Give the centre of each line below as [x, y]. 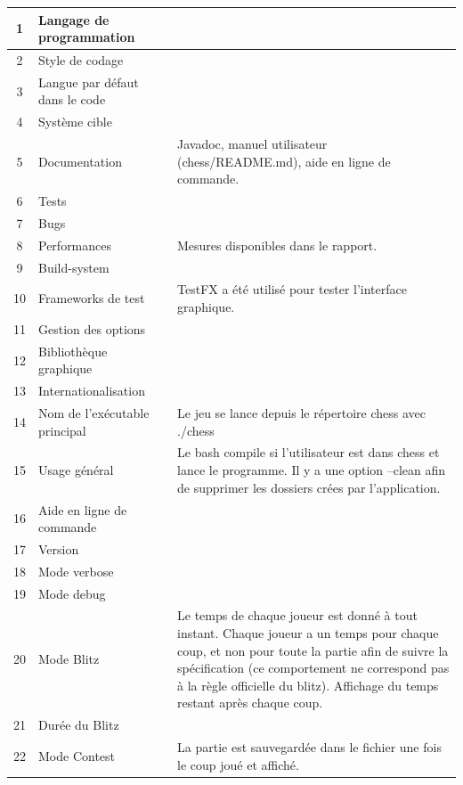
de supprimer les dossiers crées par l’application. [309, 487]
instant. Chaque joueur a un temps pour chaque [308, 633]
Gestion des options [92, 328]
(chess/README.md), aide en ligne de [284, 161]
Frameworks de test [92, 298]
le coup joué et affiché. [238, 764]
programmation [87, 37]
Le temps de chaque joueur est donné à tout [297, 615]
